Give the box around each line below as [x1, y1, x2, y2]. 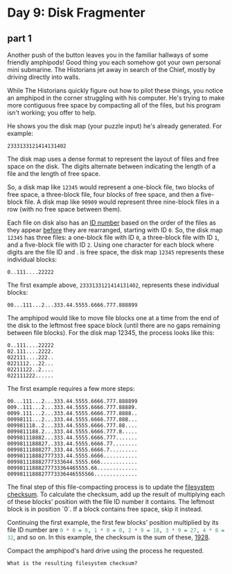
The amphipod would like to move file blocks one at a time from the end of [7, 314, 220, 322]
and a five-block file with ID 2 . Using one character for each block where [7, 241, 215, 249]
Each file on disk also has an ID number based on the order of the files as [7, 218, 216, 227]
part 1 [7, 33, 33, 44]
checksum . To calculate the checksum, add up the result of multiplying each [7, 490, 225, 498]
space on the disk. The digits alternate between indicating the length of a [7, 162, 216, 171]
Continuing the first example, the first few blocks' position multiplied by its [7, 519, 220, 526]
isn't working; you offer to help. [7, 109, 97, 116]
